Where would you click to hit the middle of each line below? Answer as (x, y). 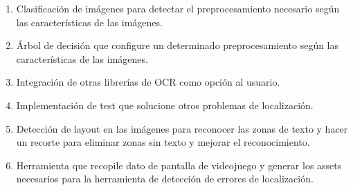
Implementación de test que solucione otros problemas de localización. (165, 105)
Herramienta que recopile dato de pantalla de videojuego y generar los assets (179, 165)
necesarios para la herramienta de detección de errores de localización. (165, 179)
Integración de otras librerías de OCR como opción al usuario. (148, 82)
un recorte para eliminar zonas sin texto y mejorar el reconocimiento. (163, 142)
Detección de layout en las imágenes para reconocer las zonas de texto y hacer (182, 128)
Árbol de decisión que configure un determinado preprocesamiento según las (178, 45)
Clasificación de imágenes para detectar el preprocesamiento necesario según (178, 8)
